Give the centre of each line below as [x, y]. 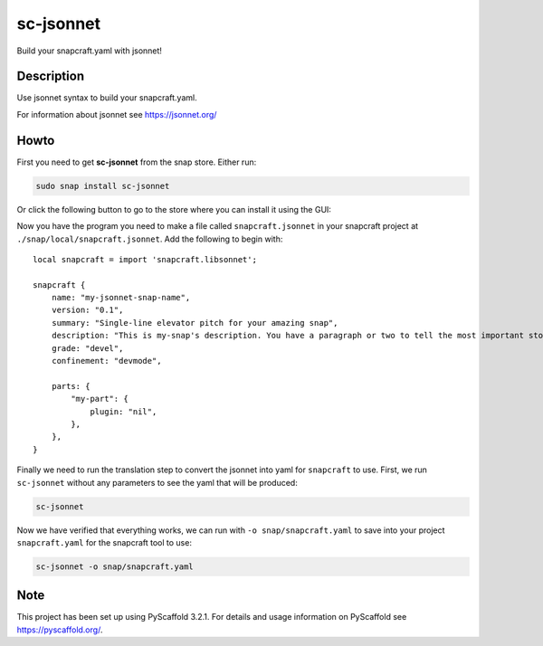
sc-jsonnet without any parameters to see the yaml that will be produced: [157, 482]
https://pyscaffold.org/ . [60, 630]
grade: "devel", [87, 348]
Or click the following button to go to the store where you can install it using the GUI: [174, 209]
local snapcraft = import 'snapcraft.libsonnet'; [145, 259]
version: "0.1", [87, 310]
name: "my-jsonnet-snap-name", [121, 298]
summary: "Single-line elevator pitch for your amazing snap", [195, 323]
